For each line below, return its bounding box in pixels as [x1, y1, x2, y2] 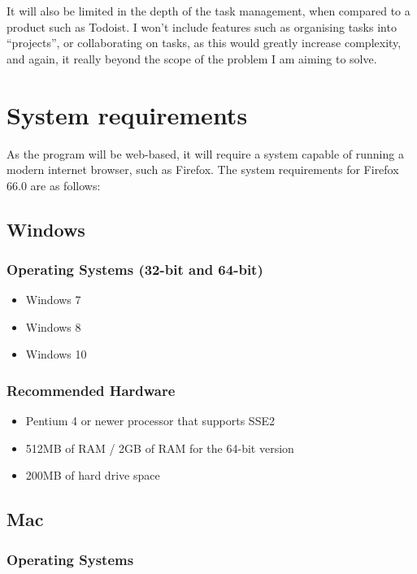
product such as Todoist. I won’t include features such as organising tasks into [7, 18, 397, 35]
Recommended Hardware [7, 380, 176, 400]
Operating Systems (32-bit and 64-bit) [7, 259, 263, 279]
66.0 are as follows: [7, 176, 101, 194]
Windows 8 [25, 318, 81, 335]
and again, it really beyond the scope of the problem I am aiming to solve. [7, 50, 377, 67]
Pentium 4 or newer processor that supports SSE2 [25, 412, 275, 429]
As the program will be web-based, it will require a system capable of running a [7, 145, 404, 162]
